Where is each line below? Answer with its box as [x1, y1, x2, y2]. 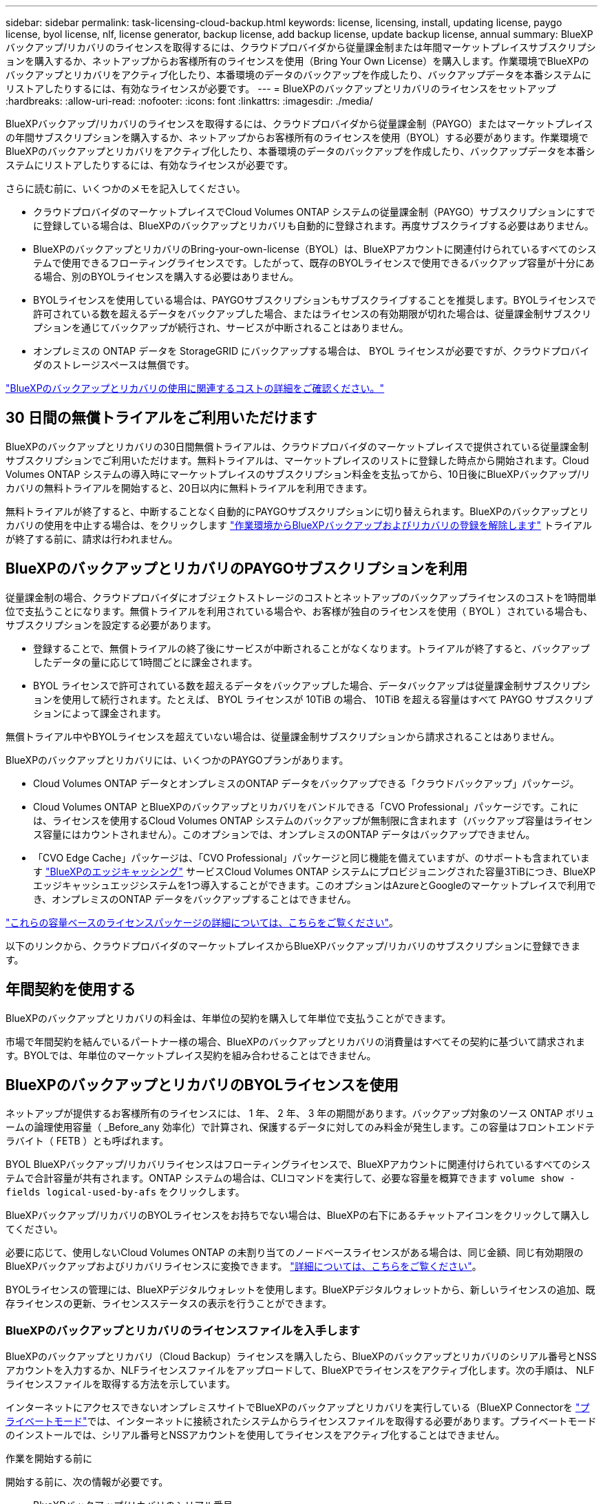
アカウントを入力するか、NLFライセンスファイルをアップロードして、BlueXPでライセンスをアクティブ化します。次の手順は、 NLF [6, 1364, 595, 1377]
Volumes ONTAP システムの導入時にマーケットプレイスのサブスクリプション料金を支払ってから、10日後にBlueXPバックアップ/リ [6, 468, 591, 480]
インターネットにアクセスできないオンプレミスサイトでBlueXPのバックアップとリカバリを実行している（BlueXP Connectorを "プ [6, 1401, 590, 1414]
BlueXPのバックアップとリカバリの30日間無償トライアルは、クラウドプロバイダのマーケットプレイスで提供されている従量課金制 [6, 440, 589, 452]
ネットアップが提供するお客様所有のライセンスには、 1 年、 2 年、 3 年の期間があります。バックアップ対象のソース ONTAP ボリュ [6, 1107, 595, 1120]
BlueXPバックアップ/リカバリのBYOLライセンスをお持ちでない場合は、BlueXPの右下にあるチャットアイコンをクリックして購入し [6, 1209, 590, 1222]
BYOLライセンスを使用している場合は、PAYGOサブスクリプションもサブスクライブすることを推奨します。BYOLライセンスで [33, 294, 596, 306]
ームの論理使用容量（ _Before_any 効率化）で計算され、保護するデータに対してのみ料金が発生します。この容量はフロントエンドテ [6, 1121, 595, 1134]
